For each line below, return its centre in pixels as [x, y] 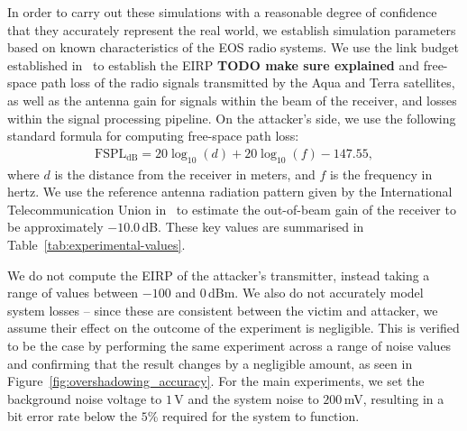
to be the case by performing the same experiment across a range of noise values [229, 345]
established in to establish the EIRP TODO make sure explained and [213, 64]
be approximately [55, 227]
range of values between [73, 293]
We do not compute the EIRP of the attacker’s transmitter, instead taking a [219, 275]
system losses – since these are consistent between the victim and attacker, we [223, 310]
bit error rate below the [73, 416]
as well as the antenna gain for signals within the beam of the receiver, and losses [232, 100]
